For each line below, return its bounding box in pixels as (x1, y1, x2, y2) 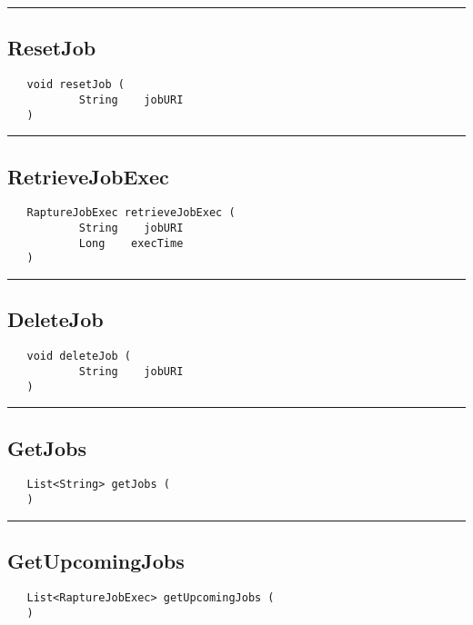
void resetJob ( (26, 78, 125, 92)
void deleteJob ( (26, 350, 132, 363)
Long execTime (78, 236, 184, 250)
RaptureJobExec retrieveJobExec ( (26, 206, 236, 220)
